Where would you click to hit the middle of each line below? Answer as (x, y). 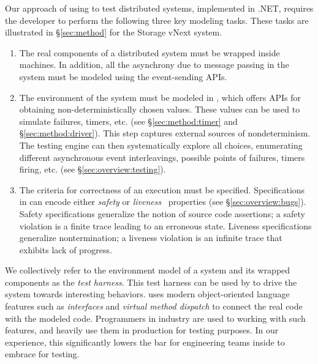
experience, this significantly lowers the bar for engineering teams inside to (145, 342)
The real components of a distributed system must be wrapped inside (150, 52)
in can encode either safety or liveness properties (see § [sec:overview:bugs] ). (163, 202)
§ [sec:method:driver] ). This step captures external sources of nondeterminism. (165, 133)
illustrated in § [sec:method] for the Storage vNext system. (114, 32)
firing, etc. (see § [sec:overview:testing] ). (93, 169)
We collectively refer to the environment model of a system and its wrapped (148, 270)
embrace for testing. (42, 354)
